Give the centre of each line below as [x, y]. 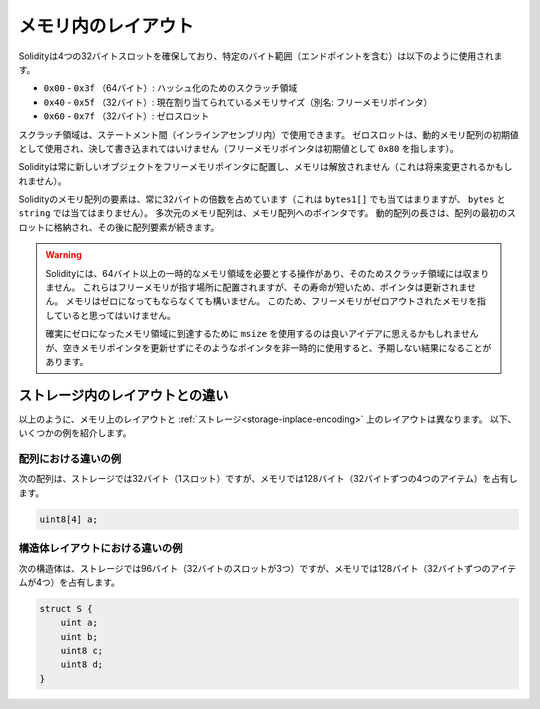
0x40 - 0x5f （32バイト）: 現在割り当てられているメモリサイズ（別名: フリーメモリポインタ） [238, 102]
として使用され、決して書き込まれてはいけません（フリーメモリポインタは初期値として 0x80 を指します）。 [238, 148]
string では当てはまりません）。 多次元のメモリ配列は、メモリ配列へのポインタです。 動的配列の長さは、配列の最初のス [267, 213]
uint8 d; [82, 664]
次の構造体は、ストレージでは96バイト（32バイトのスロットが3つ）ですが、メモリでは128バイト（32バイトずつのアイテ [267, 568]
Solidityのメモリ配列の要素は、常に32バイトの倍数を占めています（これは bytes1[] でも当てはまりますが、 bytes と [262, 199]
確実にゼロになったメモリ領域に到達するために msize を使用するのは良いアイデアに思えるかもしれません [262, 334]
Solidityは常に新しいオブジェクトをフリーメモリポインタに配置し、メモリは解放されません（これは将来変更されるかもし [265, 167]
